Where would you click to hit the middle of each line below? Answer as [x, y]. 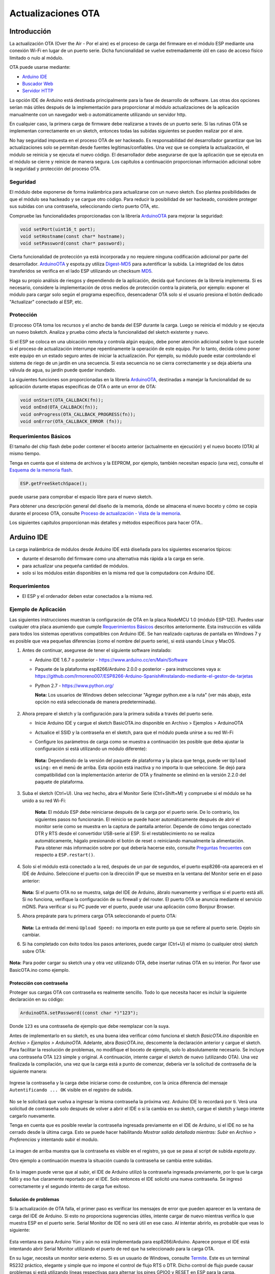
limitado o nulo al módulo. [36, 58]
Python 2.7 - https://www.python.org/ [74, 685]
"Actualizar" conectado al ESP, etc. [46, 302]
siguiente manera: [28, 1071]
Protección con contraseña [39, 983]
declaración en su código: [37, 999]
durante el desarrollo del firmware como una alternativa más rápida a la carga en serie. [113, 559]
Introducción [30, 31]
